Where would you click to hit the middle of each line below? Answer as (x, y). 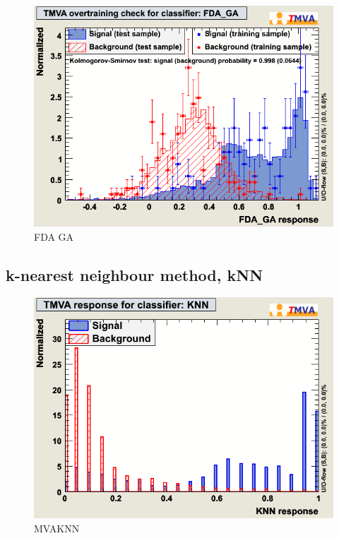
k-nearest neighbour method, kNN (135, 274)
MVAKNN (57, 528)
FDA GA (54, 236)
